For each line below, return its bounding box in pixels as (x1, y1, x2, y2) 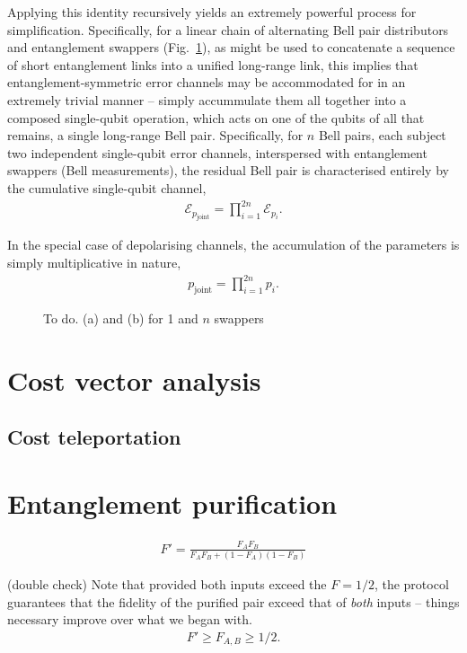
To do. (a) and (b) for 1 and (43, 308, 198, 327)
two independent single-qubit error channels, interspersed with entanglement (7, 143, 427, 162)
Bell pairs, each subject (318, 126, 446, 145)
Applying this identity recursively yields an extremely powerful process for (7, 3, 417, 21)
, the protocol (374, 574, 449, 593)
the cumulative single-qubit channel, (7, 178, 207, 197)
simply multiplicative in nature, (7, 253, 181, 272)
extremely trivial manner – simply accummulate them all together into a (7, 90, 407, 109)
